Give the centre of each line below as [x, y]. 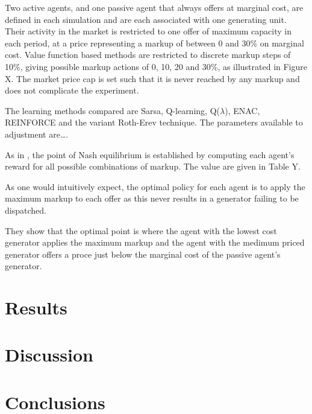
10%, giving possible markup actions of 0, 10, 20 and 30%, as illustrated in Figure [156, 66]
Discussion [49, 355]
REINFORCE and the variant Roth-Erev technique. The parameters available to [154, 122]
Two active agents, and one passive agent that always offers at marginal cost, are [154, 7]
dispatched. [26, 210]
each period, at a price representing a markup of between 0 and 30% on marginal [154, 43]
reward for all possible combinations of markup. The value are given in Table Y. [153, 166]
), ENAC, [242, 110]
